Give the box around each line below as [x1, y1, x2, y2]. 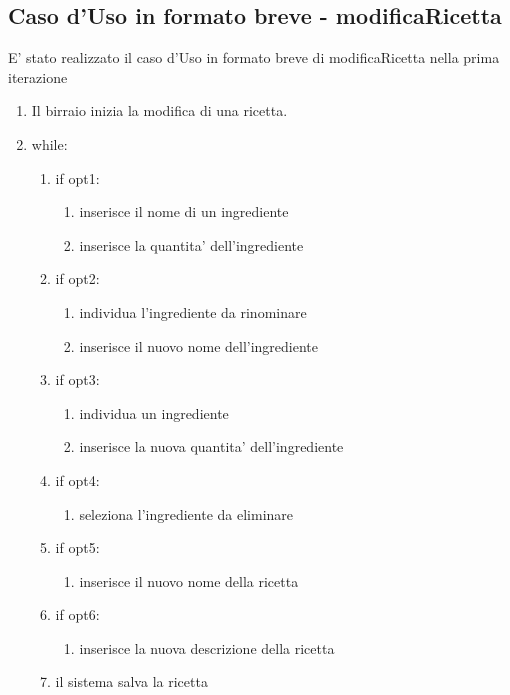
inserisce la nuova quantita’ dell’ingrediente [79, 436, 344, 457]
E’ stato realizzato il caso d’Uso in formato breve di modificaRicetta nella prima [8, 47, 500, 68]
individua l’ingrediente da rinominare [79, 301, 307, 322]
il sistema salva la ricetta [55, 671, 208, 692]
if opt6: [55, 604, 100, 625]
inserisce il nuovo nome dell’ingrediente [79, 335, 319, 356]
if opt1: [55, 167, 100, 188]
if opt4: [55, 469, 100, 490]
